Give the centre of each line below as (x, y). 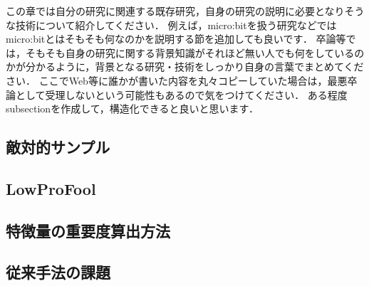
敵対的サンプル (58, 147)
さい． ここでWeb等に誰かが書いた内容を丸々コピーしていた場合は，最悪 (177, 80)
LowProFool (51, 188)
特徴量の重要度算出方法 (88, 230)
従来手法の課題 (58, 272)
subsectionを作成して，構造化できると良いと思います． (132, 108)
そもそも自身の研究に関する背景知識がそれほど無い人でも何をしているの (195, 52)
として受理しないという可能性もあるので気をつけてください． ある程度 (181, 94)
